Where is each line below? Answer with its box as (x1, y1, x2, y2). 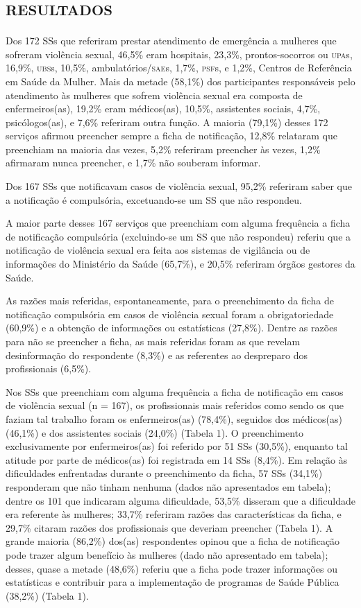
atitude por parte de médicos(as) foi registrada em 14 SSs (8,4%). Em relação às (6, 452, 348, 467)
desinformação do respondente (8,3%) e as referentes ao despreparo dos (6, 347, 308, 362)
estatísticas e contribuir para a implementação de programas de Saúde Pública (6, 575, 339, 589)
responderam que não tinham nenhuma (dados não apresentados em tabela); (6, 479, 331, 494)
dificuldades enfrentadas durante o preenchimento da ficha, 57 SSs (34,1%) (6, 466, 323, 480)
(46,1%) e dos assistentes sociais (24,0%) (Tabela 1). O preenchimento (6, 425, 304, 440)
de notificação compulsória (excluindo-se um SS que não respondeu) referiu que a (6, 229, 351, 243)
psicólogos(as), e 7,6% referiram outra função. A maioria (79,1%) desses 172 (6, 114, 328, 129)
